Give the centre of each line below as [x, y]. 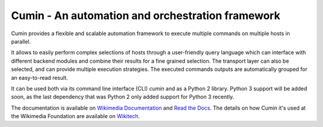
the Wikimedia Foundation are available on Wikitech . [75, 116]
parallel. [21, 41]
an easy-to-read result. [39, 78]
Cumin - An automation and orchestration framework [146, 16]
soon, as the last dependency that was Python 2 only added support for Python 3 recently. [123, 97]
